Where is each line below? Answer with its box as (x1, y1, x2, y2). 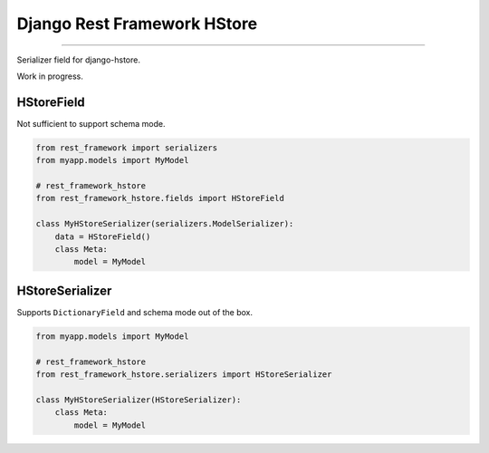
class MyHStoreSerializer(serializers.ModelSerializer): (35, 218, 294, 229)
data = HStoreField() (54, 231, 151, 242)
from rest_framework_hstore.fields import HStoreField (35, 193, 284, 204)
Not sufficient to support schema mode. (16, 118, 166, 129)
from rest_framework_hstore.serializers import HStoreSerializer (35, 370, 332, 380)
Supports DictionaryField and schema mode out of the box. (16, 306, 254, 317)
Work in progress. (16, 71, 83, 82)
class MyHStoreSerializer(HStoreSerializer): (35, 394, 242, 405)
